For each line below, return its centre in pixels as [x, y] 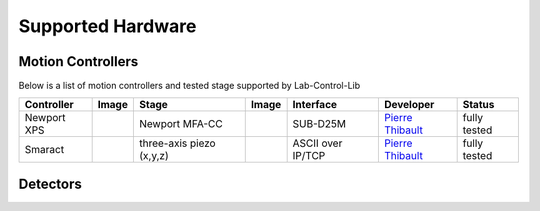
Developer [409, 105]
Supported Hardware [107, 26]
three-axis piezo [177, 143]
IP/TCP [309, 156]
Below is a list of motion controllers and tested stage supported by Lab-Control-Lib [189, 86]
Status [478, 105]
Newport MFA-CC [181, 124]
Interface [315, 105]
